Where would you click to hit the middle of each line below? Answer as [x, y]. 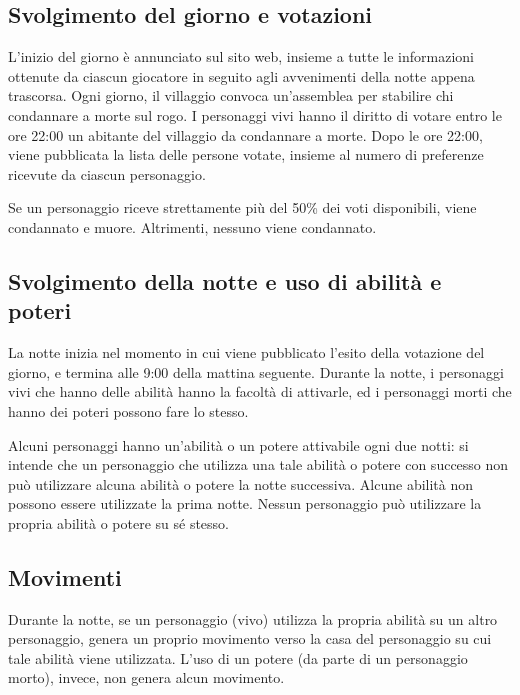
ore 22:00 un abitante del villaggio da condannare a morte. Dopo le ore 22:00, [245, 134]
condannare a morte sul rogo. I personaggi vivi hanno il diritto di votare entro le [255, 114]
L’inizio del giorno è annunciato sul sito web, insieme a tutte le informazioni [241, 56]
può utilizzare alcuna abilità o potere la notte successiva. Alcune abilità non [241, 483]
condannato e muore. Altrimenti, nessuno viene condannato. [192, 226]
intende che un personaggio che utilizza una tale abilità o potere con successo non [258, 464]
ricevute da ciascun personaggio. [107, 173]
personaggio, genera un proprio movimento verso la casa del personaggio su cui [250, 638]
